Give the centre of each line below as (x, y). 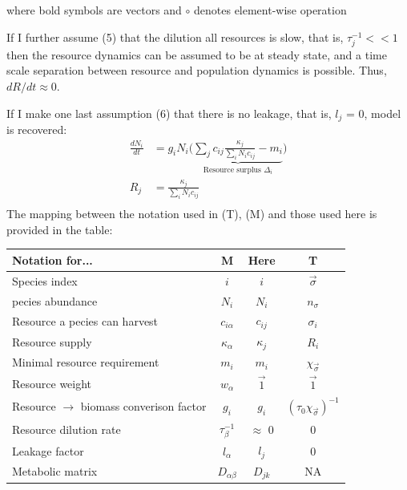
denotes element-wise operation (270, 10)
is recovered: (37, 129)
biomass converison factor (143, 406)
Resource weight (52, 383)
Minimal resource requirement (86, 362)
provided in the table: (60, 229)
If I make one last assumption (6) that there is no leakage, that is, (169, 113)
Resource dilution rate (66, 429)
